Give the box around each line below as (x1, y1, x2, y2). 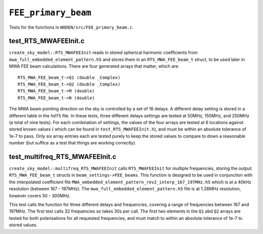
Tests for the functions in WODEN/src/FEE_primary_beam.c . (9, 24, 133, 30)
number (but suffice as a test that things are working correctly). (9, 140, 136, 146)
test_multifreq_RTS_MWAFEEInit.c (9, 152, 116, 161)
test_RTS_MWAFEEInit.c (9, 37, 85, 45)
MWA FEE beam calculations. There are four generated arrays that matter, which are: (9, 63, 180, 69)
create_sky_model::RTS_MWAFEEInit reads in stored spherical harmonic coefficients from (9, 50, 198, 55)
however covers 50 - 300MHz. (9, 193, 71, 198)
